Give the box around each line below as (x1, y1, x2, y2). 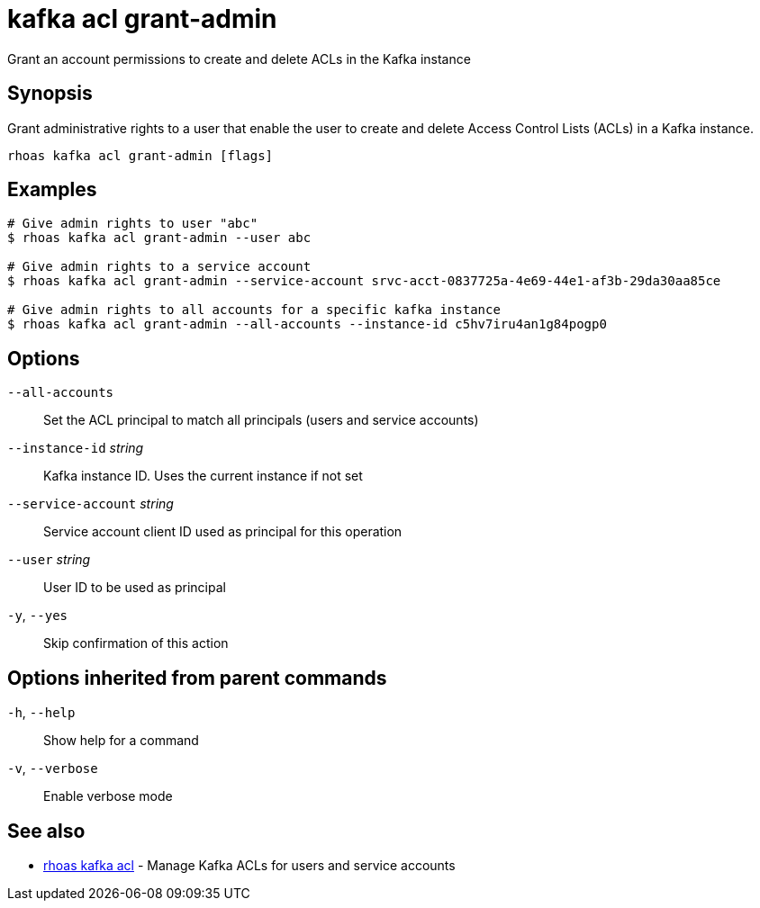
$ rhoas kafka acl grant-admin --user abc (7, 230, 312, 246)
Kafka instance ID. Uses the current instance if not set (43, 468, 363, 484)
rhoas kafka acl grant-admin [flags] (7, 148, 274, 163)
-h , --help (7, 705, 76, 721)
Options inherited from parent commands (7, 666, 387, 689)
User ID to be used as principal (43, 580, 226, 596)
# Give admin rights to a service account (7, 259, 312, 274)
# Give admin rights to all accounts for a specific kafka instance (7, 302, 501, 318)
